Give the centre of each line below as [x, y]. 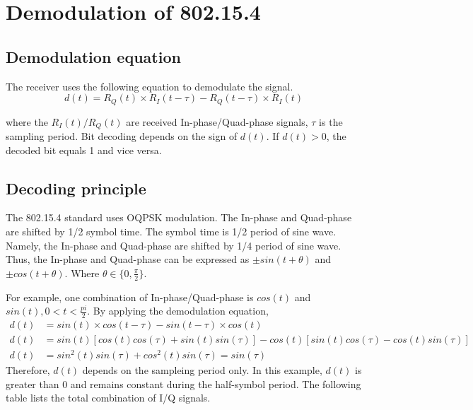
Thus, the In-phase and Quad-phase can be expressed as [128, 259]
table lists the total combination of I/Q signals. [108, 398]
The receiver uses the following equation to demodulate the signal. [150, 86]
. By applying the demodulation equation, [178, 311]
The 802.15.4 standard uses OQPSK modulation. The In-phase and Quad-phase [179, 217]
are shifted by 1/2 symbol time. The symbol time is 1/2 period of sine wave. [171, 232]
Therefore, [28, 370]
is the [331, 121]
